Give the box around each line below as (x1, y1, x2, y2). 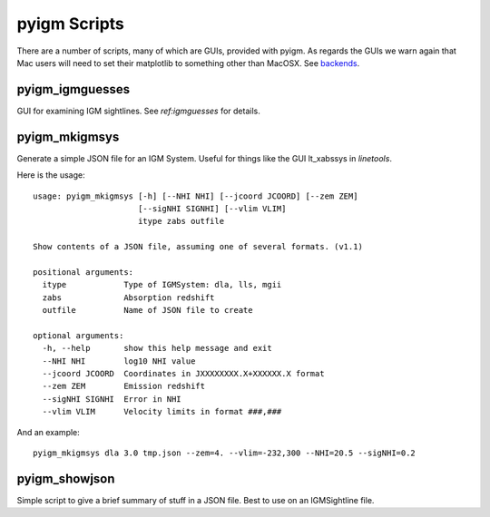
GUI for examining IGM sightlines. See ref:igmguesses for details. (16, 105, 260, 116)
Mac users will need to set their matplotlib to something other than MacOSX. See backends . (16, 57, 360, 68)
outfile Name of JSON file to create (42, 305, 253, 316)
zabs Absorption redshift (42, 292, 215, 303)
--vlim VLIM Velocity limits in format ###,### (42, 406, 282, 417)
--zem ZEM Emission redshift (42, 381, 206, 392)
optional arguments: (33, 330, 124, 340)
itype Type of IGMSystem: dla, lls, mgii (42, 279, 282, 290)
